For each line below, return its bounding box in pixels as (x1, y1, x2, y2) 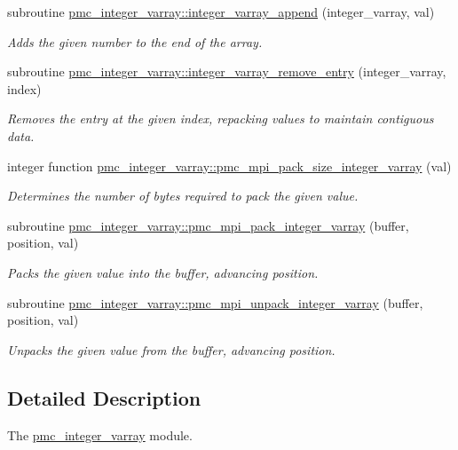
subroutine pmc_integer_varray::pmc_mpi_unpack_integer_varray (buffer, (7, 293, 423, 312)
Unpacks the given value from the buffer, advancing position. (7, 340, 336, 359)
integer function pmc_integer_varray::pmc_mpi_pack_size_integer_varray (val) (7, 156, 452, 175)
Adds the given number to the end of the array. (7, 32, 263, 51)
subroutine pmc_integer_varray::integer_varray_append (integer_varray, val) (7, 3, 435, 20)
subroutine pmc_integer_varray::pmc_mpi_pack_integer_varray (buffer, (7, 216, 409, 234)
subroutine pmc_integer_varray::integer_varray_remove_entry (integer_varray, (7, 62, 446, 81)
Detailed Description (7, 383, 201, 411)
